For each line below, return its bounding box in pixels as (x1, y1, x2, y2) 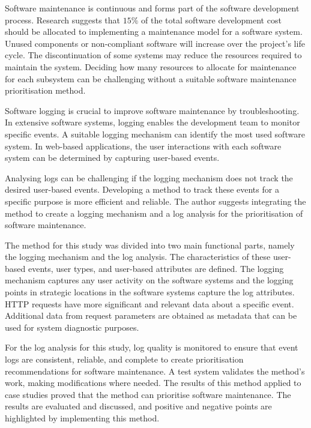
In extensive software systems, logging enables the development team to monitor (5, 116, 300, 128)
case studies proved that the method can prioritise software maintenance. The (5, 388, 291, 400)
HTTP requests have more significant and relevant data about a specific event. (5, 297, 294, 310)
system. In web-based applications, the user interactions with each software (5, 139, 282, 152)
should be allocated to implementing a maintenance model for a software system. (5, 25, 303, 38)
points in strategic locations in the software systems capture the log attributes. (5, 286, 295, 298)
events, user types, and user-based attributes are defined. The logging (28, 262, 284, 274)
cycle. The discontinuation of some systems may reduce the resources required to (5, 49, 302, 61)
